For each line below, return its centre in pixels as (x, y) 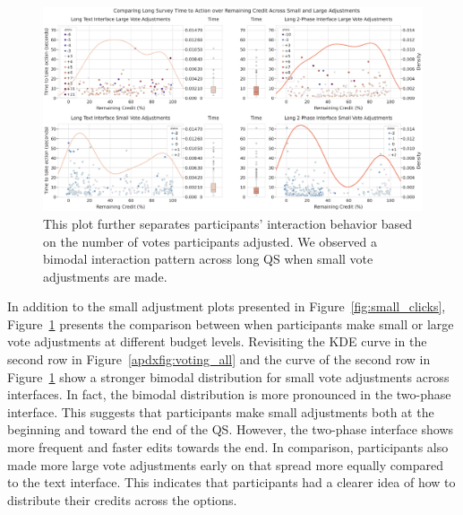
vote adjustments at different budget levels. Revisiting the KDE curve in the (217, 341)
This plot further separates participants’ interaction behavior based (228, 223)
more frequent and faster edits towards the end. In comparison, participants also (228, 447)
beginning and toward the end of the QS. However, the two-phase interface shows (231, 429)
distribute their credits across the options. (122, 499)
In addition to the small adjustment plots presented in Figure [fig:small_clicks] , (227, 306)
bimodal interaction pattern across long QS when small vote (208, 259)
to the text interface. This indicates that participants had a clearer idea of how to (231, 482)
